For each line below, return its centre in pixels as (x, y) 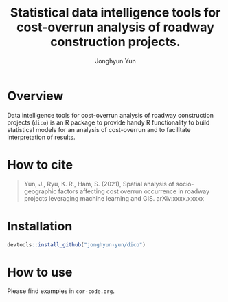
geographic (40, 191)
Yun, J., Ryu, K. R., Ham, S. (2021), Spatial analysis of (99, 184)
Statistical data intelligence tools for (115, 13)
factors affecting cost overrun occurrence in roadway (134, 191)
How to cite (40, 165)
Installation (40, 226)
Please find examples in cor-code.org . (61, 291)
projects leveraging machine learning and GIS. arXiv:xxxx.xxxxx (114, 198)
